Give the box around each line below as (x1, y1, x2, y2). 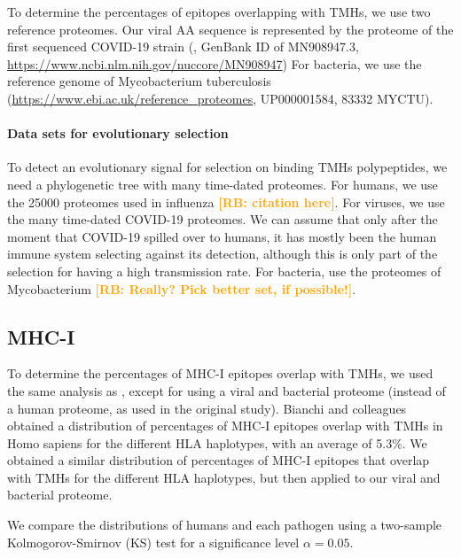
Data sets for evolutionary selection (7, 124, 229, 143)
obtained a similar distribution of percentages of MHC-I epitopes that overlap (7, 451, 430, 469)
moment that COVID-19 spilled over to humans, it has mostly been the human (7, 227, 437, 245)
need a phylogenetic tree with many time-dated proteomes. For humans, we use (7, 174, 438, 193)
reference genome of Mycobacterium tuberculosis (7, 72, 271, 90)
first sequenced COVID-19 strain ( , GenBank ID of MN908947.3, (7, 37, 359, 56)
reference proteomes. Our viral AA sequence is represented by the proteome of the (7, 19, 454, 38)
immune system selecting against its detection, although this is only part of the (7, 244, 438, 263)
